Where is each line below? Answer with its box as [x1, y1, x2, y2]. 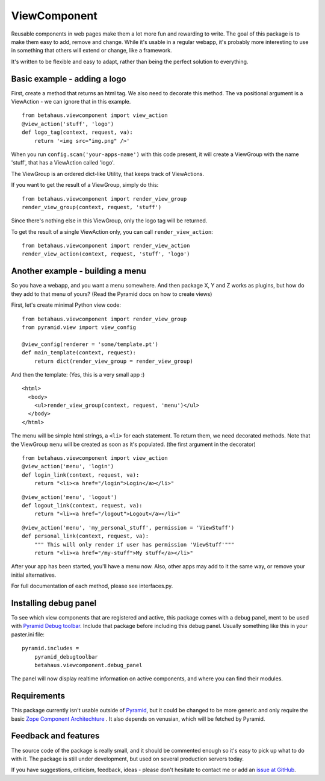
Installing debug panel [11, 598, 97, 608]
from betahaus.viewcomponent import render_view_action [22, 242, 190, 249]
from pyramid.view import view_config [22, 324, 137, 331]
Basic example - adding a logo [11, 74, 126, 84]
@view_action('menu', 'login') [22, 463, 114, 470]
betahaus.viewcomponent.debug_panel [34, 662, 143, 668]
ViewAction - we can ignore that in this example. [11, 98, 131, 105]
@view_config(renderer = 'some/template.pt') [22, 340, 159, 348]
